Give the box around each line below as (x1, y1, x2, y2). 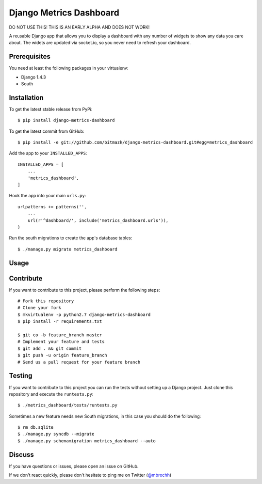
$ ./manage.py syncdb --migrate (17, 431, 95, 437)
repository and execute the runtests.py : (9, 391, 94, 397)
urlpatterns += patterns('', (17, 204, 87, 209)
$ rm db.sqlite (17, 424, 54, 430)
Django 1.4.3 (21, 74, 46, 80)
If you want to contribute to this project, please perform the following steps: (9, 287, 160, 293)
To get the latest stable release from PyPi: (9, 106, 93, 112)
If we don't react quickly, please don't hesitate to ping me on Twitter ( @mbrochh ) (9, 472, 172, 478)
